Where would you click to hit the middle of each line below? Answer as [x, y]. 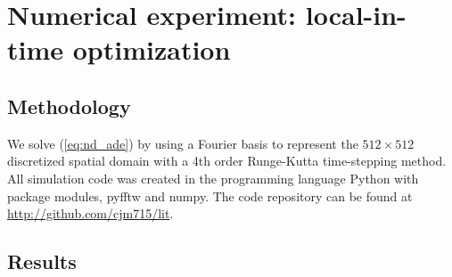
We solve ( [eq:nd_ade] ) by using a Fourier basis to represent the [183, 143]
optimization [152, 49]
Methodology [69, 106]
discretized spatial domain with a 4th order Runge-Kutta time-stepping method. [227, 161]
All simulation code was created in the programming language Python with [213, 178]
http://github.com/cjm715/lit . [90, 213]
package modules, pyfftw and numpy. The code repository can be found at [210, 196]
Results [42, 261]
